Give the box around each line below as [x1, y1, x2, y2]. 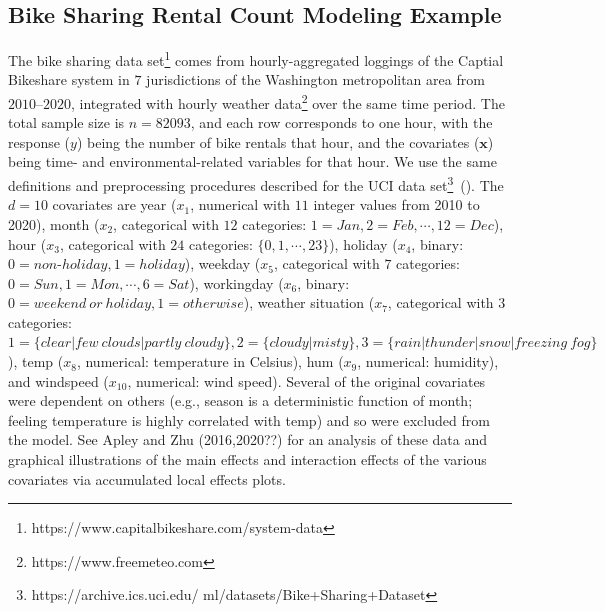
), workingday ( [189, 272, 284, 293]
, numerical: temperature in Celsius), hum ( [76, 351, 344, 372]
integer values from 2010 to [313, 194, 480, 215]
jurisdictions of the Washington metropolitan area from [146, 69, 485, 90]
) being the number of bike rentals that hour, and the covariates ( [76, 131, 480, 152]
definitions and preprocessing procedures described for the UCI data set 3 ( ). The [8, 172, 504, 195]
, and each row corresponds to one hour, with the [190, 112, 493, 133]
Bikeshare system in [8, 69, 130, 90]
